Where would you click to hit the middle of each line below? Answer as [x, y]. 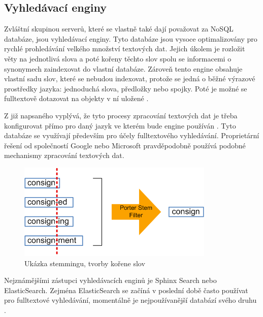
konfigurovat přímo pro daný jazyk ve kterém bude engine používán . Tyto [120, 125]
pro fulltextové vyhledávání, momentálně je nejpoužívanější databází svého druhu [130, 300]
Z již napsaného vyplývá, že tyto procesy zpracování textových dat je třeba [121, 115]
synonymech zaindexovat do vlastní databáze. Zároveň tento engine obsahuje [123, 68]
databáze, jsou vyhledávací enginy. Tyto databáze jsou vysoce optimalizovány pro [131, 38]
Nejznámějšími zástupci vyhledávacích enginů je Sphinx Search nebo [110, 280]
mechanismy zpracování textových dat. [64, 155]
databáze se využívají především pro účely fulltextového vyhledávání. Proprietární [132, 135]
